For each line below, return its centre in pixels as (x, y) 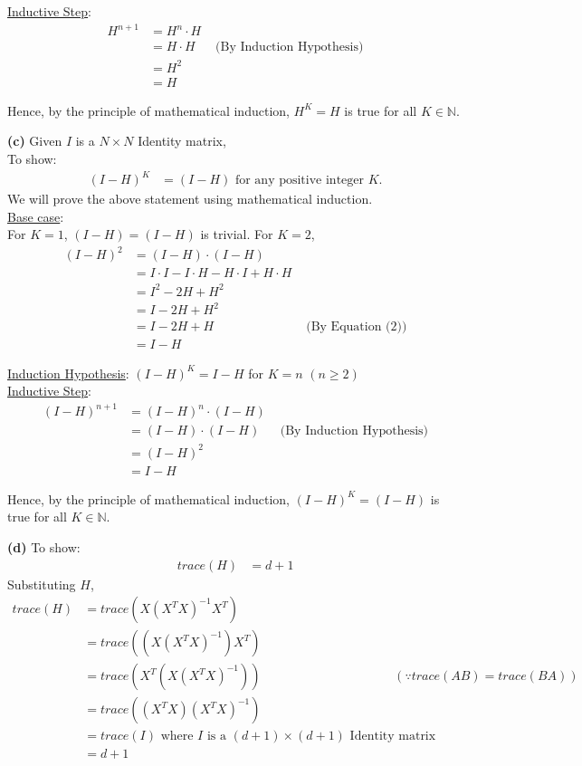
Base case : (36, 216)
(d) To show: (44, 547)
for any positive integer (300, 181)
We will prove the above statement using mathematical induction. (190, 199)
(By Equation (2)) (357, 327)
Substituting (42, 584)
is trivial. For (237, 234)
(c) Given (35, 141)
